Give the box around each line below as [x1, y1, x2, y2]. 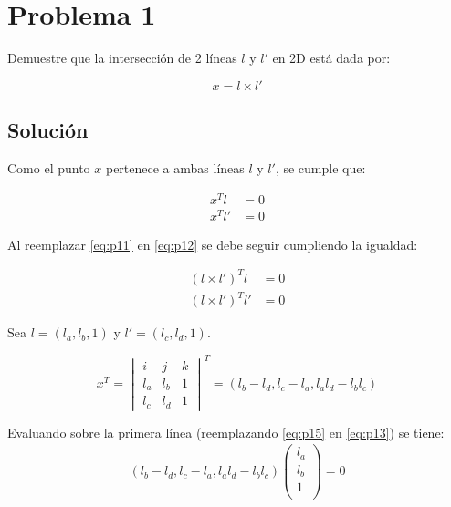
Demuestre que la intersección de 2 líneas [7, 48, 237, 67]
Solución [7, 116, 89, 144]
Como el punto [7, 158, 90, 177]
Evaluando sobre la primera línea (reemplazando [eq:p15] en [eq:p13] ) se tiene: [7, 422, 445, 441]
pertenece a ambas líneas [105, 158, 245, 177]
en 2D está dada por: [272, 48, 391, 67]
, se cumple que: [275, 158, 366, 177]
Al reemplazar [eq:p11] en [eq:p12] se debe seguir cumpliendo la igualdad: [7, 234, 418, 253]
